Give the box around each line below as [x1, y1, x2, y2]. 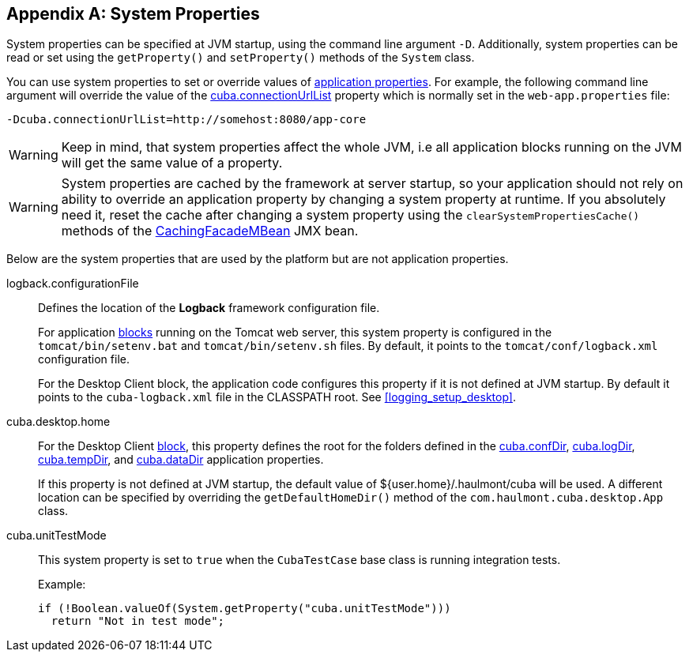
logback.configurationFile [6, 276, 139, 291]
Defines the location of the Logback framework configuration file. [38, 301, 380, 315]
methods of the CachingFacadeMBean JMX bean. [61, 223, 359, 239]
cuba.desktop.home [6, 415, 111, 429]
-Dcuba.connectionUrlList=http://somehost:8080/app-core [6, 113, 367, 126]
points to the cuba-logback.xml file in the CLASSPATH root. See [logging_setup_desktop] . [38, 390, 516, 404]
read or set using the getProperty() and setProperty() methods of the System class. [6, 51, 475, 65]
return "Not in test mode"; [51, 615, 225, 628]
